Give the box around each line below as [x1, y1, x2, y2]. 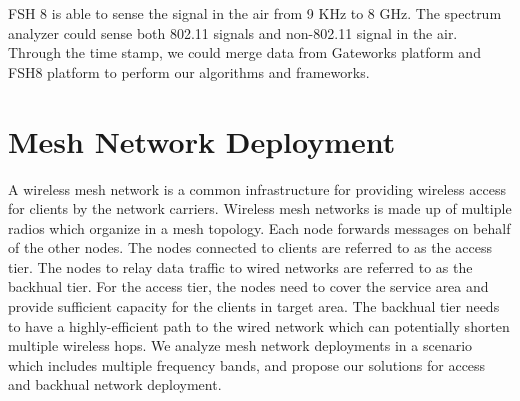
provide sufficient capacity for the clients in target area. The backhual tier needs [8, 296, 500, 317]
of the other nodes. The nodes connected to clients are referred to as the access [8, 237, 492, 258]
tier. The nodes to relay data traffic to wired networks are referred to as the [8, 256, 473, 277]
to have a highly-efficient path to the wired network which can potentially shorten [8, 315, 510, 336]
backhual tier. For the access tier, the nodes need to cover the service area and [8, 276, 489, 297]
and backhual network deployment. [8, 374, 222, 395]
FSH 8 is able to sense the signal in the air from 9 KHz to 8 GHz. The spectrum [8, 3, 502, 23]
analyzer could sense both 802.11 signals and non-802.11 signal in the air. [8, 22, 458, 43]
